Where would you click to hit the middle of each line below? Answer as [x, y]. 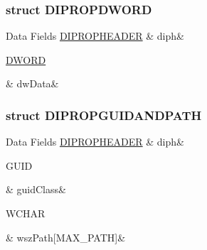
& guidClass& [36, 189]
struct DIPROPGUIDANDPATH [104, 115]
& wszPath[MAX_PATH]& [66, 237]
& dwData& [32, 83]
